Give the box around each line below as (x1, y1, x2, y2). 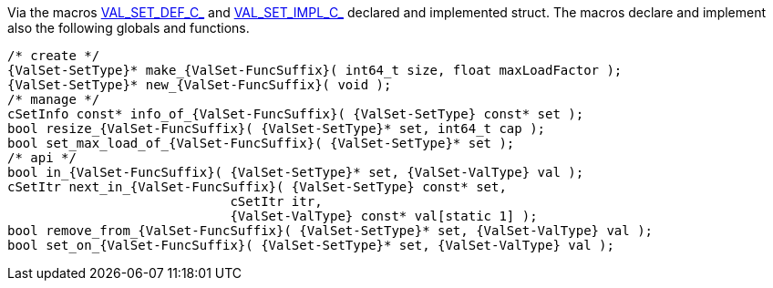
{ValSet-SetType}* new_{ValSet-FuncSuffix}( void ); (7, 77, 392, 92)
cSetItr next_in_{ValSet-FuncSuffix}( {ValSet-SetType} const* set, (7, 180, 507, 194)
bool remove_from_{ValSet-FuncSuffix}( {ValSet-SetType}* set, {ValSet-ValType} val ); (7, 223, 654, 238)
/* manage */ (7, 92, 100, 107)
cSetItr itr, (230, 194, 323, 209)
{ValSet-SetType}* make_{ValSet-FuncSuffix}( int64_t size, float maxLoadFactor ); (7, 63, 623, 77)
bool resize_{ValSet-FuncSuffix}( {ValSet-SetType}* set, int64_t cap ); (7, 121, 546, 136)
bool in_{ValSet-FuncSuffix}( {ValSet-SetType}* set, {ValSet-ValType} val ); (7, 165, 584, 180)
